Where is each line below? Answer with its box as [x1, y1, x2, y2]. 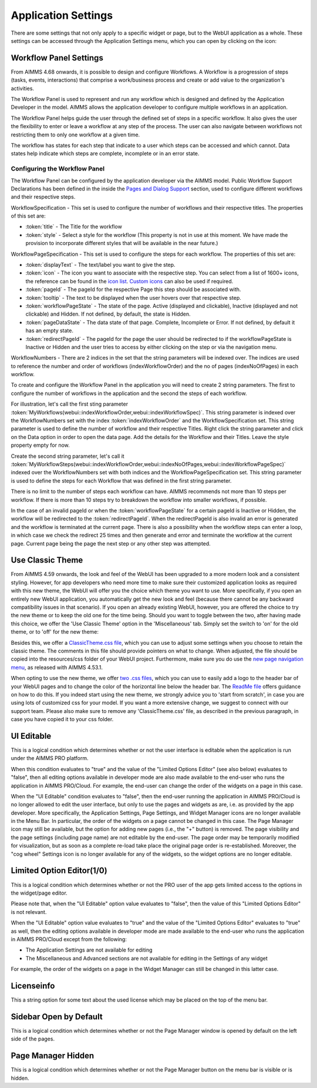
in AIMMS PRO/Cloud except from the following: [11, 935, 127, 943]
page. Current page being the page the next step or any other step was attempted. [11, 540, 211, 547]
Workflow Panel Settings [11, 53, 104, 63]
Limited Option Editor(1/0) [11, 866, 108, 876]
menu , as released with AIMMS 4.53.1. [11, 664, 103, 671]
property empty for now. [11, 441, 70, 449]
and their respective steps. [11, 193, 76, 200]
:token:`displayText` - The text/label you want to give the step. [25, 262, 176, 269]
